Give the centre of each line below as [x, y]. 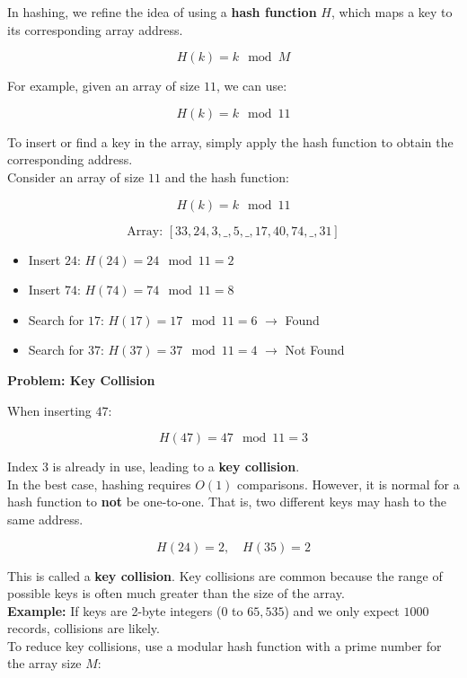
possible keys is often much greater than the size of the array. [176, 593]
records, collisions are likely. [84, 628]
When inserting [49, 410]
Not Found [315, 350]
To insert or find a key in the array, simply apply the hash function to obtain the [230, 141]
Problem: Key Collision [81, 379]
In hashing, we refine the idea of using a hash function [162, 12]
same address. [45, 519]
